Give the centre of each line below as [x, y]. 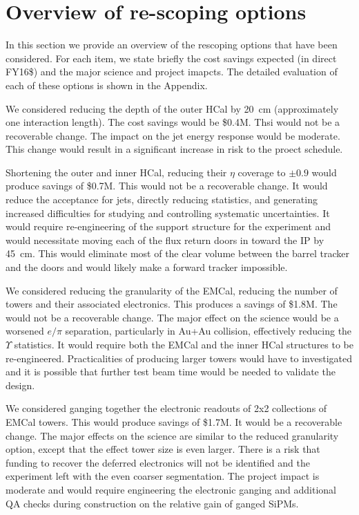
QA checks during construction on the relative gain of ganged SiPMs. [152, 503]
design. [20, 385]
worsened [25, 331]
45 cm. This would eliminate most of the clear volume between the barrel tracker [178, 253]
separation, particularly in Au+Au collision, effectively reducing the [208, 331]
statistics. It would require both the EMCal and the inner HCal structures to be [184, 344]
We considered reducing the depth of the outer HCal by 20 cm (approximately [172, 108]
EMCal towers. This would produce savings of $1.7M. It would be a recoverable [174, 421]
